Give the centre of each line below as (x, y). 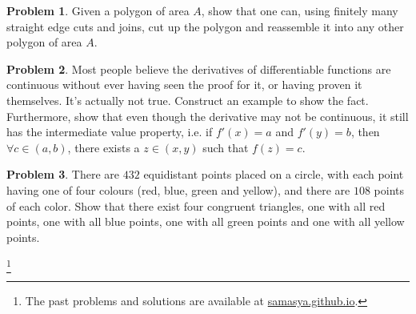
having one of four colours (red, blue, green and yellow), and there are (178, 189)
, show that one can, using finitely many (300, 10)
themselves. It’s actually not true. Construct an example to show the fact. (188, 100)
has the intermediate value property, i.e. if (110, 132)
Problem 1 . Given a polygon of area (98, 10)
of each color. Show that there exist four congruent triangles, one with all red (196, 205)
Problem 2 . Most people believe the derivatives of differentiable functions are (199, 68)
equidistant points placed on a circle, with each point (274, 174)
